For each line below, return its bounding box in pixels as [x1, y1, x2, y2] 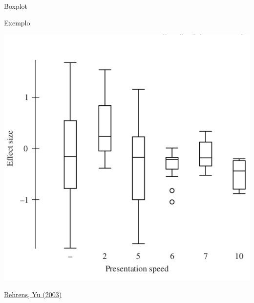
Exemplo [4, 17, 30, 27]
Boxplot [4, 1, 28, 11]
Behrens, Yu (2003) [4, 289, 62, 299]
